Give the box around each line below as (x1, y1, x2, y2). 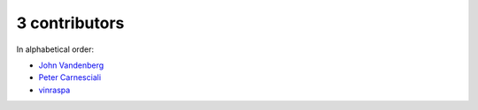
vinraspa (38, 84, 71, 95)
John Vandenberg (38, 60, 104, 70)
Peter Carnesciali (38, 72, 102, 83)
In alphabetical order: (16, 44, 95, 55)
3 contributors (16, 13, 125, 33)
